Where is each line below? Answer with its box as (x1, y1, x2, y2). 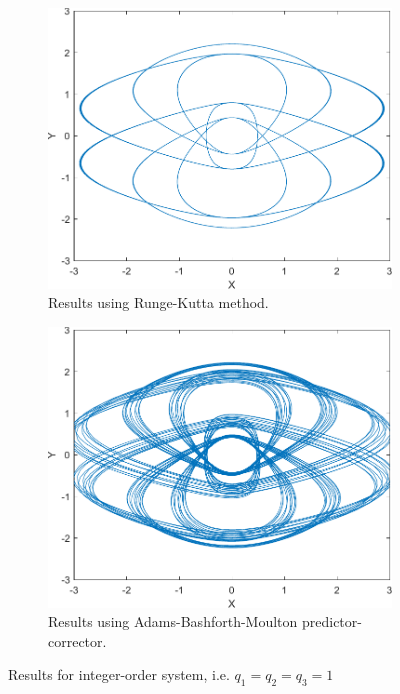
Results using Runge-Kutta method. (48, 292, 269, 313)
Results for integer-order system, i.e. (8, 664, 230, 685)
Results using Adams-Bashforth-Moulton (48, 611, 298, 632)
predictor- (301, 611, 362, 632)
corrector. (48, 630, 107, 651)
